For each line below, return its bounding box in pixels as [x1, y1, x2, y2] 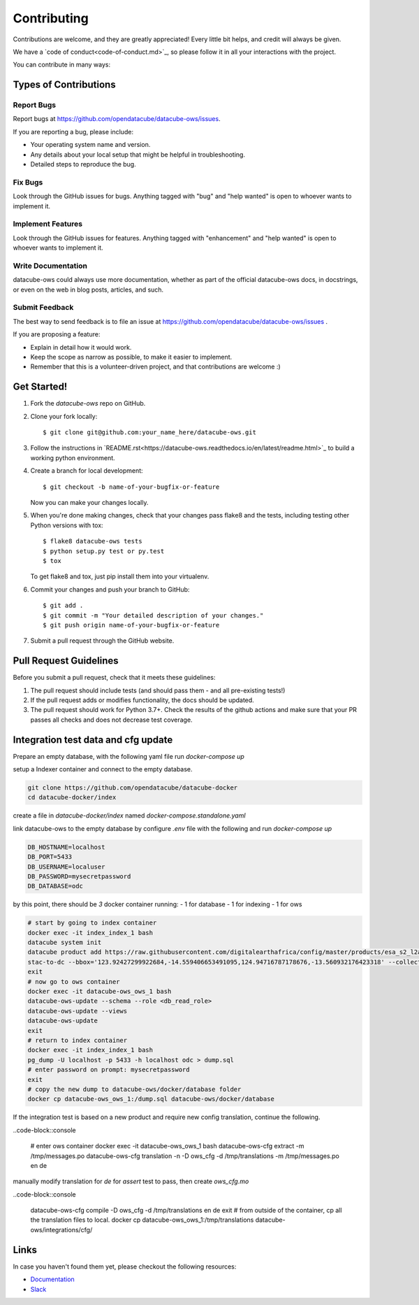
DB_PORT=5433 [27, 853, 73, 861]
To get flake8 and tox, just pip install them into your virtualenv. [30, 572, 209, 580]
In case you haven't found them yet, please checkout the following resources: [13, 1262, 237, 1271]
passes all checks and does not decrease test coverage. [30, 715, 193, 724]
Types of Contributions [13, 79, 116, 91]
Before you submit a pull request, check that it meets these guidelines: [13, 673, 216, 682]
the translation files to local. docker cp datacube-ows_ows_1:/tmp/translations [30, 1215, 254, 1224]
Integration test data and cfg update [13, 734, 173, 746]
